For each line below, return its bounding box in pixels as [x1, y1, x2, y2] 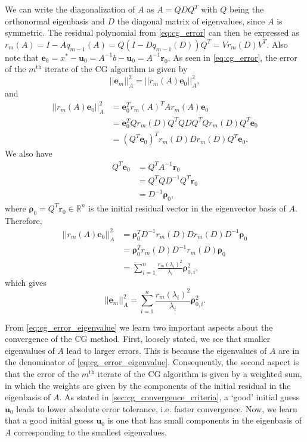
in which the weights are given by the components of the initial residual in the [5, 379, 291, 391]
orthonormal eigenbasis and [5, 14, 105, 27]
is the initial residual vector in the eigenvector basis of [88, 201, 286, 214]
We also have [5, 147, 52, 160]
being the [229, 3, 264, 15]
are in [278, 344, 300, 356]
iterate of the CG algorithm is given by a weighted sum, [97, 368, 302, 379]
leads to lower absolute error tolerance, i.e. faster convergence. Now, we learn [16, 402, 297, 415]
